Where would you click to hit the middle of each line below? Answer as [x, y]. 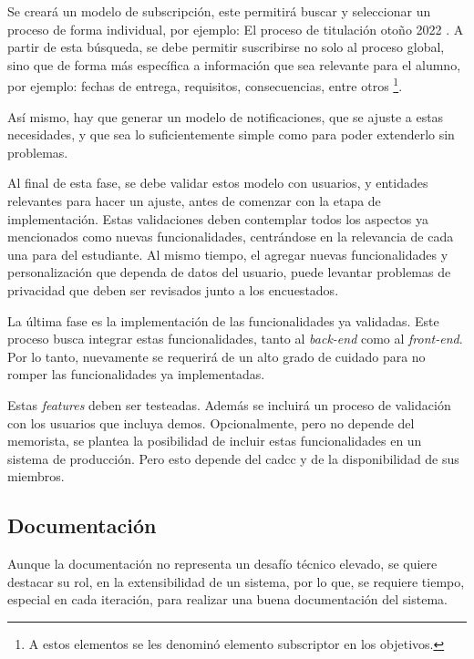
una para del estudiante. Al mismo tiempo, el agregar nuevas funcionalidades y [228, 254]
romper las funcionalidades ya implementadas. [136, 374]
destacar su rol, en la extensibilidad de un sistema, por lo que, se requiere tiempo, [236, 581]
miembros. [36, 476]
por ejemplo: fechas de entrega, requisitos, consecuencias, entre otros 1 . [205, 85]
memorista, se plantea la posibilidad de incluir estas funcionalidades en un [215, 441]
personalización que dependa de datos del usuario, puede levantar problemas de [229, 272]
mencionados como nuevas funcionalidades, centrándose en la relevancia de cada [231, 237]
